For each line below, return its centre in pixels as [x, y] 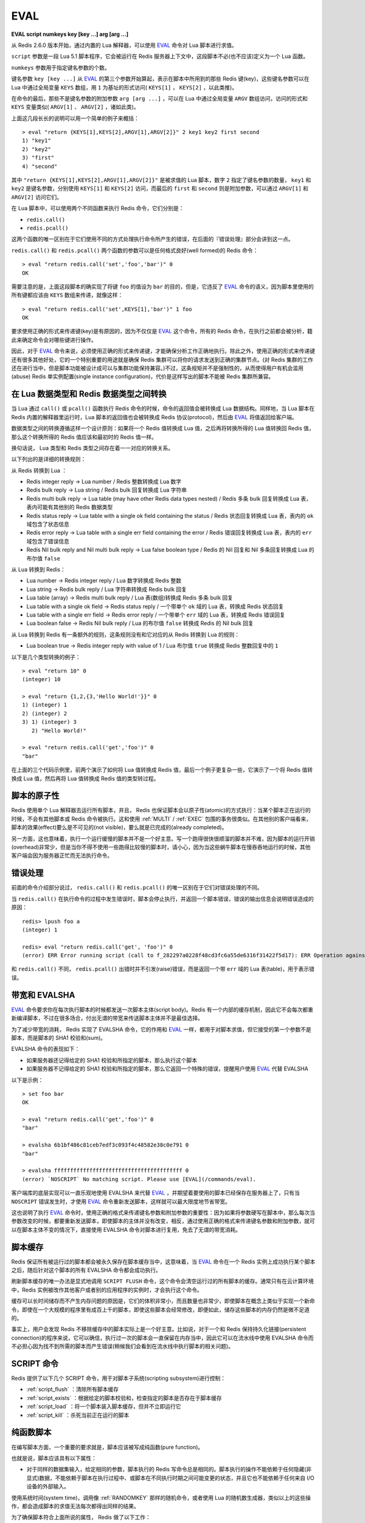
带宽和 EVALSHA [43, 995]
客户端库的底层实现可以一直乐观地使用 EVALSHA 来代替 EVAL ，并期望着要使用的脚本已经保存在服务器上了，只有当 [156, 1193]
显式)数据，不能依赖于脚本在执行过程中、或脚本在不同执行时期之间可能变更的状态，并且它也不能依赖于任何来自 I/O [170, 1478]
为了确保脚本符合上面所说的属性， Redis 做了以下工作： [81, 1518]
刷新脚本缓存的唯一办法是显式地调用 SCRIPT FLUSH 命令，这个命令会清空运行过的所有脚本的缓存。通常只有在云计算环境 [163, 1281]
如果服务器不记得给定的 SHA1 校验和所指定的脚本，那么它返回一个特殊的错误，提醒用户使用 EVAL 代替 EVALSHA [167, 1069]
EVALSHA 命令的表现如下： [46, 1049]
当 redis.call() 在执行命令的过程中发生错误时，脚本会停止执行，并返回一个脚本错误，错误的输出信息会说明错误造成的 [163, 899]
